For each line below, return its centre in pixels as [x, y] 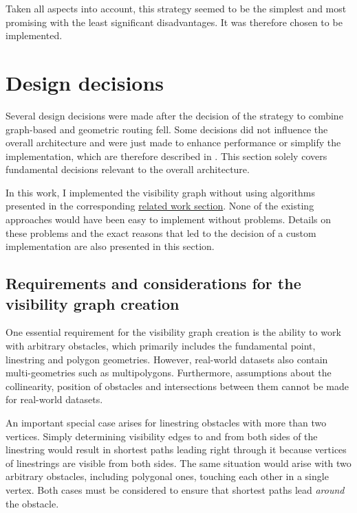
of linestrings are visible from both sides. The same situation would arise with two [178, 463]
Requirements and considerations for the [153, 283]
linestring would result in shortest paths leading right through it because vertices [176, 449]
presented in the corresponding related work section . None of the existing [160, 206]
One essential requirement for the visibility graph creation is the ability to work [173, 332]
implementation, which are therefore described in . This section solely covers [166, 156]
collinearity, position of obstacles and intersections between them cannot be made [177, 386]
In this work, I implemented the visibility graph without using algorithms [161, 192]
